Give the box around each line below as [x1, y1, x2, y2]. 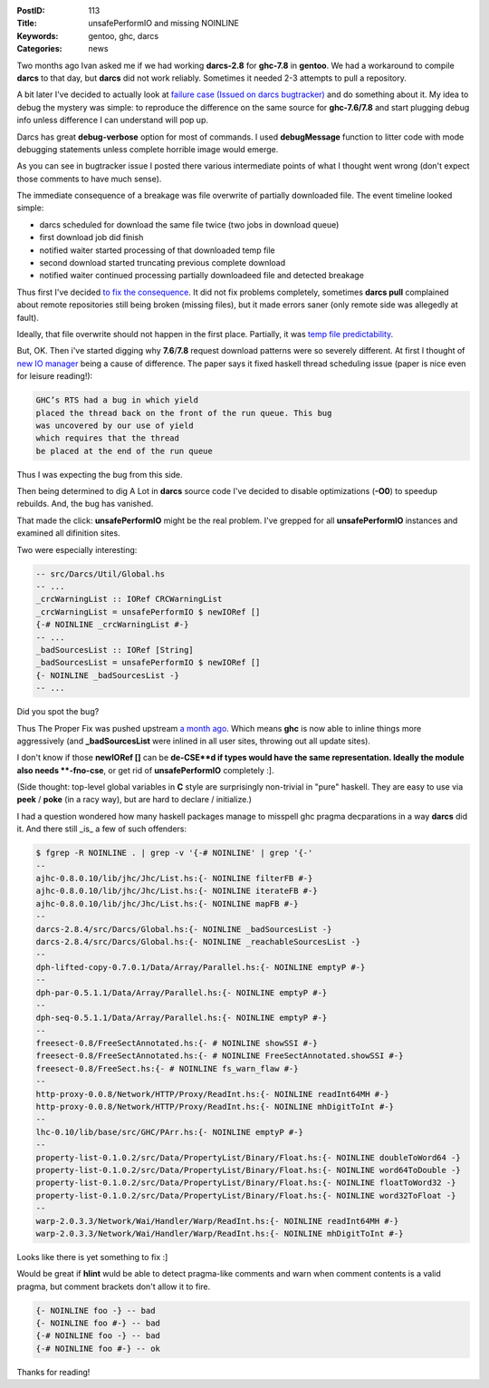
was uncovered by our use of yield [35, 420, 194, 431]
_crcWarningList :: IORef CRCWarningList [35, 594, 223, 605]
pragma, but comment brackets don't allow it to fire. [16, 1281, 211, 1292]
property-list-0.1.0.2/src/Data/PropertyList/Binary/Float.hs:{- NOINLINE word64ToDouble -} [35, 1165, 461, 1175]
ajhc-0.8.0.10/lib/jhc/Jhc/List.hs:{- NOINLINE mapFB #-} [35, 898, 299, 908]
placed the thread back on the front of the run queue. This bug [35, 408, 332, 418]
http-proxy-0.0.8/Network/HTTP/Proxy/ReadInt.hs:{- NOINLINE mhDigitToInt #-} [35, 1102, 394, 1112]
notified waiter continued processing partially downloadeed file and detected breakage [39, 270, 364, 281]
